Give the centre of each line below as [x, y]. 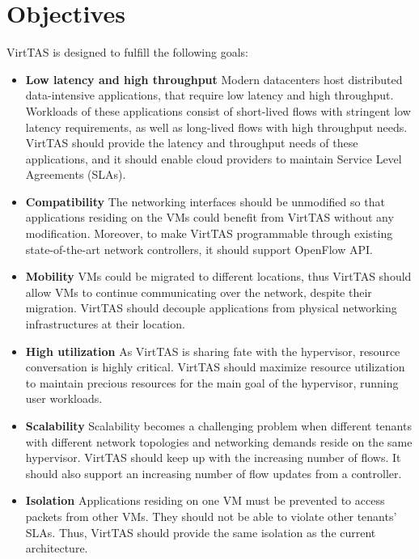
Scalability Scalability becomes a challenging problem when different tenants [218, 426]
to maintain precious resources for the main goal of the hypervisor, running [212, 382]
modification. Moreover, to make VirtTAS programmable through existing [209, 233]
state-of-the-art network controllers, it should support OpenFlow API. [199, 249]
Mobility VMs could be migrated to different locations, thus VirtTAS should [218, 276]
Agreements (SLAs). [76, 174]
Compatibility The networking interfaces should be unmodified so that [205, 201]
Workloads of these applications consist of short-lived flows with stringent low [218, 110]
